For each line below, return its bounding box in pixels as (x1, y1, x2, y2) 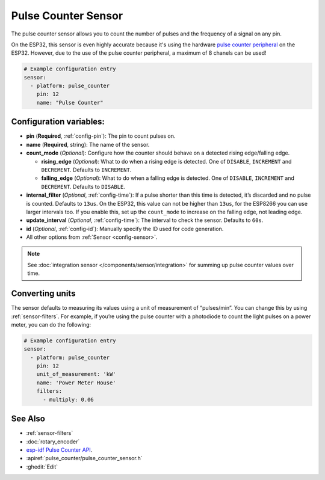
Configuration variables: (11, 117, 105, 127)
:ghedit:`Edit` (26, 463, 58, 470)
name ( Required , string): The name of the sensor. (26, 141, 150, 148)
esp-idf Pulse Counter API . (26, 446, 93, 454)
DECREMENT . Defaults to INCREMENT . (41, 166, 132, 173)
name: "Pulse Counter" (36, 99, 104, 106)
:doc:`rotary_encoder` (26, 438, 80, 445)
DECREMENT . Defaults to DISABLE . (41, 183, 126, 190)
